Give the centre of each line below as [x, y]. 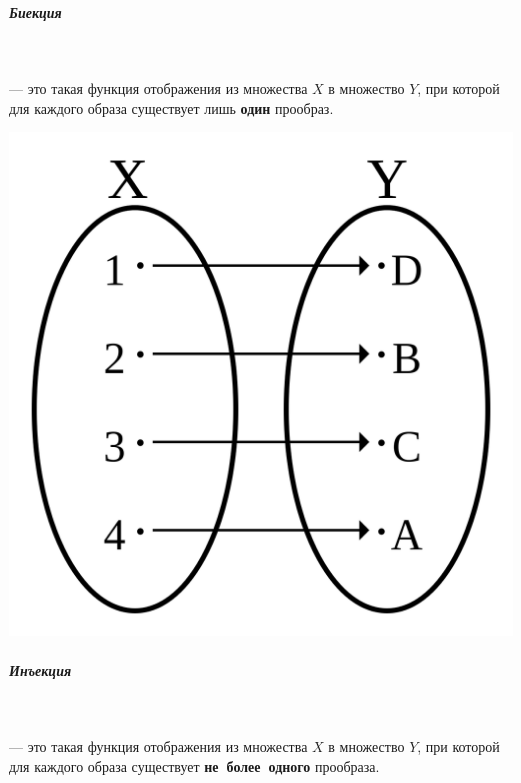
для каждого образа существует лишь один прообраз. [171, 107]
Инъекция [40, 669]
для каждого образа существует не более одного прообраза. [194, 765]
